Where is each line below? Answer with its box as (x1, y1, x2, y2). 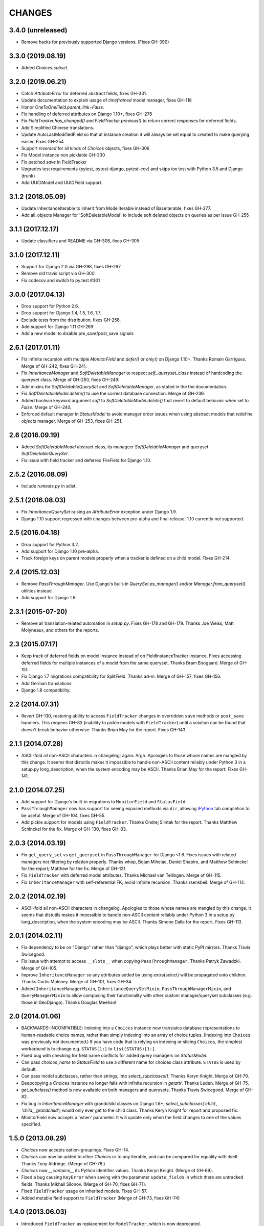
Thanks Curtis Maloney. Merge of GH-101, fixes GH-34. (21, 979, 132, 985)
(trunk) (21, 173, 35, 179)
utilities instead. (21, 587, 53, 593)
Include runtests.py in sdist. (21, 483, 77, 489)
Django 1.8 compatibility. (21, 687, 71, 693)
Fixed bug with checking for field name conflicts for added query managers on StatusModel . (21, 1052, 208, 1059)
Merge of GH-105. (21, 965, 58, 971)
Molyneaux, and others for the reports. (21, 627, 100, 633)
